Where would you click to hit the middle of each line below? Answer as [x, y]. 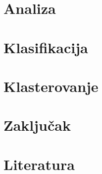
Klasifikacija [46, 47]
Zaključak [37, 125]
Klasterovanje [51, 86]
